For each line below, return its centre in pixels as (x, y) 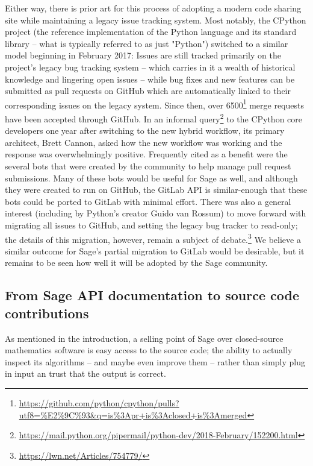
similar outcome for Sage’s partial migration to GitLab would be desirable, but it (155, 250)
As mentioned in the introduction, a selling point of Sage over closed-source (144, 338)
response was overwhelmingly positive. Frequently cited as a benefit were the (146, 154)
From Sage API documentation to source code (152, 295)
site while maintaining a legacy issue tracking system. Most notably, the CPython (156, 20)
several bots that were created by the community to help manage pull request (148, 166)
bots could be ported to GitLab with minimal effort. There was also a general (148, 201)
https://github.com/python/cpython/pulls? (99, 403)
